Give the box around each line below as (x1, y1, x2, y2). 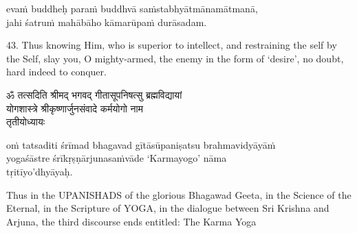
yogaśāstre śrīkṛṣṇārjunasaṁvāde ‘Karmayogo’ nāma (6, 151, 227, 165)
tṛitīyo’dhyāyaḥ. (6, 164, 73, 178)
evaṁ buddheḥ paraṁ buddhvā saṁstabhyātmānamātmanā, (6, 1, 258, 15)
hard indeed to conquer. (6, 64, 107, 79)
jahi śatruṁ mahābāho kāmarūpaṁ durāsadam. (6, 14, 207, 29)
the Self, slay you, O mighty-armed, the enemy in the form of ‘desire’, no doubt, (6, 51, 344, 65)
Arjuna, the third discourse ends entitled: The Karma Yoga (6, 214, 257, 228)
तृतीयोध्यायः (6, 114, 45, 129)
